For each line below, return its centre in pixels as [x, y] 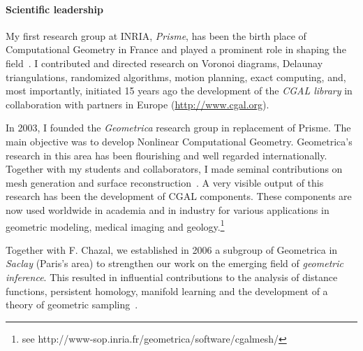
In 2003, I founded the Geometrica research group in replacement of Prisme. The [178, 128]
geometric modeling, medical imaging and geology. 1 [115, 225]
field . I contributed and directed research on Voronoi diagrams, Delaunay [164, 63]
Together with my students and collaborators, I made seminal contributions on [174, 169]
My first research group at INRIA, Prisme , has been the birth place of [156, 35]
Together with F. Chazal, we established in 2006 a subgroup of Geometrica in [172, 249]
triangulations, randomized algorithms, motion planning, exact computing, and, [176, 77]
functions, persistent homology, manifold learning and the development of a [167, 291]
